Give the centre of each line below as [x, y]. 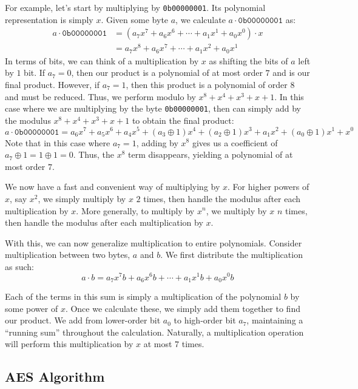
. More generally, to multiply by [135, 210]
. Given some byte [135, 19]
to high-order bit [205, 320]
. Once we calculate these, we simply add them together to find [183, 308]
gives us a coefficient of [235, 142]
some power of [32, 308]
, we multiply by [236, 210]
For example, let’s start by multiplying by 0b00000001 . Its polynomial [135, 7]
